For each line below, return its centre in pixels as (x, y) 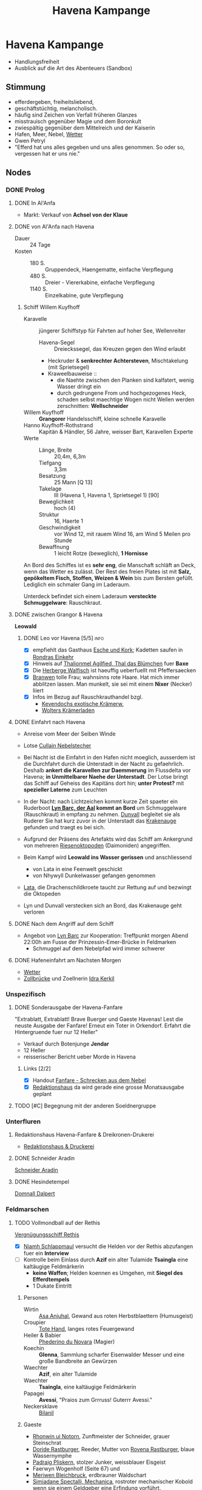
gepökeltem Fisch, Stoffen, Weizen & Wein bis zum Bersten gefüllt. (109, 578)
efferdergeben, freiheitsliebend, (54, 102)
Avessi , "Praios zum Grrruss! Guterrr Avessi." (96, 1399)
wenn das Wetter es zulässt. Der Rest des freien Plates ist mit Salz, (107, 571)
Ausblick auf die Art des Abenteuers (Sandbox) (73, 68)
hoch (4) (65, 508)
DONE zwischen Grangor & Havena (59, 615)
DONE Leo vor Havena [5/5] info (64, 638)
